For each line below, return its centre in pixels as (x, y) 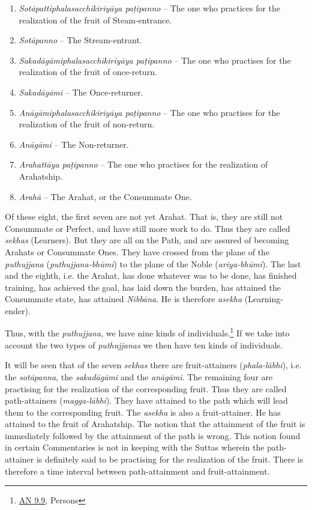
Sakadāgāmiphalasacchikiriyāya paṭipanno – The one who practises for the (155, 60)
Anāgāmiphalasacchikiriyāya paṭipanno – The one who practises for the (149, 112)
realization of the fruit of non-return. (87, 124)
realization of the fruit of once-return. (88, 72)
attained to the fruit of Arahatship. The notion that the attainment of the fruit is (155, 424)
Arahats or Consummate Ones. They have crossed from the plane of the (137, 251)
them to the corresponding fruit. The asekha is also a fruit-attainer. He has (143, 412)
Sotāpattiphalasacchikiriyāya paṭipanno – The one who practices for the (150, 8)
